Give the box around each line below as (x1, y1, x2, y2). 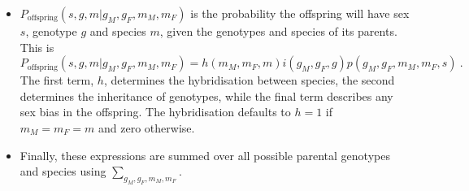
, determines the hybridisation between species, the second (103, 72, 395, 89)
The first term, (20, 72, 94, 89)
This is (20, 38, 54, 55)
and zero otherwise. (98, 119, 195, 136)
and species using (20, 163, 106, 180)
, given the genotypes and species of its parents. (159, 23, 397, 39)
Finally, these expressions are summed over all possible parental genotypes (20, 146, 390, 163)
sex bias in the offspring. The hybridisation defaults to (20, 103, 291, 120)
